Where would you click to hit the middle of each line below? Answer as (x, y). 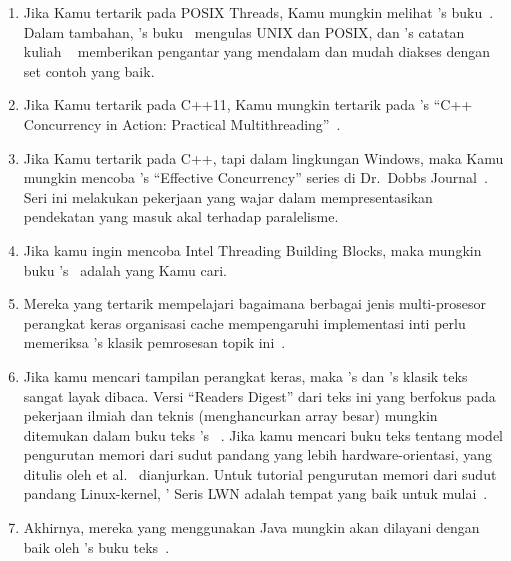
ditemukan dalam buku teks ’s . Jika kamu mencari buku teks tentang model (263, 434)
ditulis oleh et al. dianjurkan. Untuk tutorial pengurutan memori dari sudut (260, 473)
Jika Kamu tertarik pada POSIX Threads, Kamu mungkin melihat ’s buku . (258, 12)
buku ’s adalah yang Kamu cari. (125, 269)
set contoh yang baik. (89, 70)
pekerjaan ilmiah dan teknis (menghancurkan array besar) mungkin (230, 415)
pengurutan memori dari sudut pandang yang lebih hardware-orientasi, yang (258, 454)
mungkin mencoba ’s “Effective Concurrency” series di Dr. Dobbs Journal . (255, 177)
